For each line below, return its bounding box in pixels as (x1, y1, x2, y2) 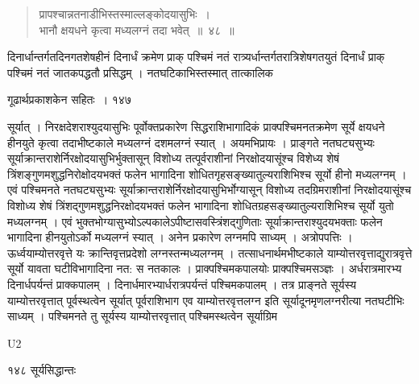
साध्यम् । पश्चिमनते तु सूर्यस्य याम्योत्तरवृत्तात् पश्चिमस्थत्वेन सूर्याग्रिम (7, 308, 277, 324)
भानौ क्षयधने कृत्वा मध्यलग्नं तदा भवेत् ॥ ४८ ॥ (39, 21, 234, 38)
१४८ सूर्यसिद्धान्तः (7, 361, 77, 378)
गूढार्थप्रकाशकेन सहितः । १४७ (7, 91, 131, 108)
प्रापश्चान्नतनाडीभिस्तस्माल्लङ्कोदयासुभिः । (39, 6, 210, 22)
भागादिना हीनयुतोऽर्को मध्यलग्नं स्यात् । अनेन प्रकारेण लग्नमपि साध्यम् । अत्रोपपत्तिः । (7, 229, 353, 246)
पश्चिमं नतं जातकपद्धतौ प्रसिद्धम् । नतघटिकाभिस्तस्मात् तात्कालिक (7, 64, 274, 81)
